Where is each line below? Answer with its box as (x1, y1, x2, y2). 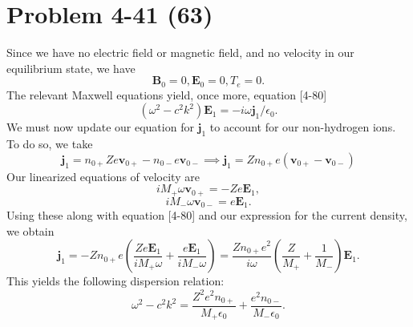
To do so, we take (6, 135, 93, 152)
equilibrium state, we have (6, 59, 136, 76)
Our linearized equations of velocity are (6, 168, 200, 184)
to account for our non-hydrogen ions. (209, 119, 396, 135)
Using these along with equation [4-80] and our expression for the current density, (6, 207, 407, 224)
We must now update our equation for (6, 119, 194, 135)
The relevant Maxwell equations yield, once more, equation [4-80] (6, 86, 327, 103)
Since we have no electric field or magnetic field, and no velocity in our (6, 44, 354, 61)
